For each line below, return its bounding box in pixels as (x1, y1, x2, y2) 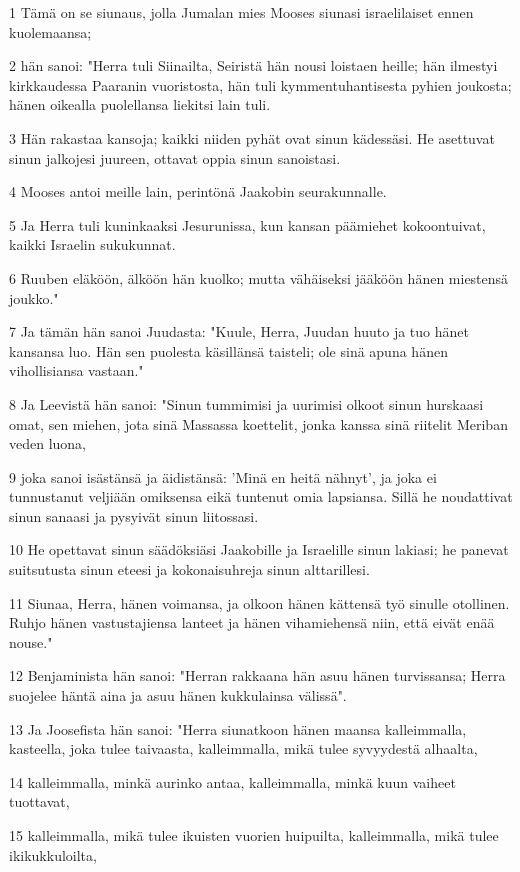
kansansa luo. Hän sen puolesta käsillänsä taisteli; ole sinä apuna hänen (9, 340, 448, 361)
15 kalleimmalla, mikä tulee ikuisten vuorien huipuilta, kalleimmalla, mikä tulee (9, 825, 499, 845)
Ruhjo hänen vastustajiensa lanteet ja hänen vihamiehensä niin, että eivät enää (9, 612, 495, 633)
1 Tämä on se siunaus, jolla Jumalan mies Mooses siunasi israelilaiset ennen (9, 2, 474, 22)
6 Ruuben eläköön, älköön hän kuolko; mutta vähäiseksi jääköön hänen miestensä (9, 267, 509, 288)
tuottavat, (9, 791, 70, 812)
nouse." (9, 631, 53, 652)
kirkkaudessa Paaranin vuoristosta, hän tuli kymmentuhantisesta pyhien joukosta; (9, 74, 512, 95)
